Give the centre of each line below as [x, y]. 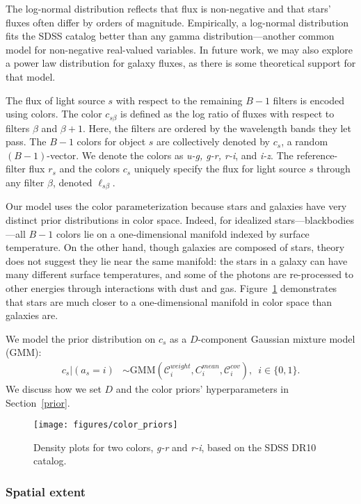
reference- [317, 155]
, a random [305, 141]
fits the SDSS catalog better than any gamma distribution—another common [170, 36]
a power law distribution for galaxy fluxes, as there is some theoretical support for [181, 63]
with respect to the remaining [179, 100]
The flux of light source [55, 100]
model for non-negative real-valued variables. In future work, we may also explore [179, 49]
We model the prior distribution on [81, 338]
